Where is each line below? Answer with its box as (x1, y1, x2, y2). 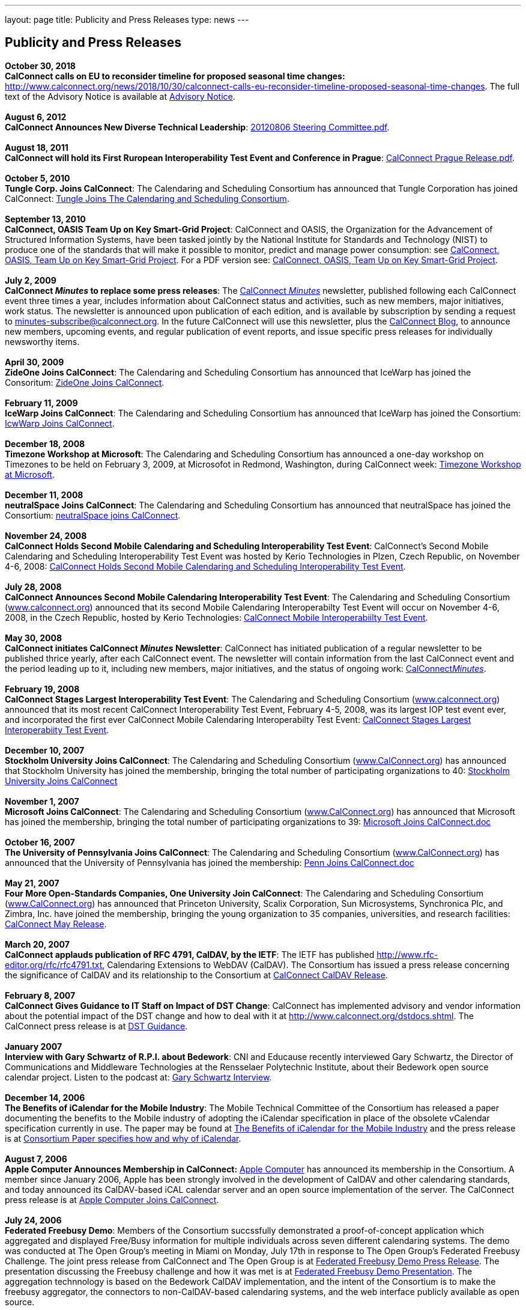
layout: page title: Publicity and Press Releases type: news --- (5, 14, 249, 25)
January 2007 (5, 1041, 62, 1052)
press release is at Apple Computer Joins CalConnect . (5, 1194, 219, 1205)
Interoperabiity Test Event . (5, 724, 109, 735)
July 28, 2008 (5, 581, 62, 592)
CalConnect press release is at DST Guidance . (5, 1020, 188, 1031)
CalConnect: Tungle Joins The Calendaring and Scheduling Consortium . (5, 193, 289, 204)
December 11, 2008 (5, 489, 83, 500)
